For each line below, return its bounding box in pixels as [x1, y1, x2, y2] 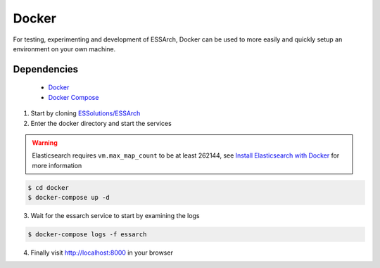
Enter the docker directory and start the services [30, 119, 172, 127]
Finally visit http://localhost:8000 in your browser [30, 248, 174, 257]
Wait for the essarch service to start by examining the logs [30, 212, 200, 220]
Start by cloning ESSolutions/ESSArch [30, 109, 141, 117]
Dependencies [13, 63, 79, 75]
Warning [32, 138, 58, 147]
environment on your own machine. [13, 44, 116, 53]
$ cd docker [27, 184, 70, 191]
